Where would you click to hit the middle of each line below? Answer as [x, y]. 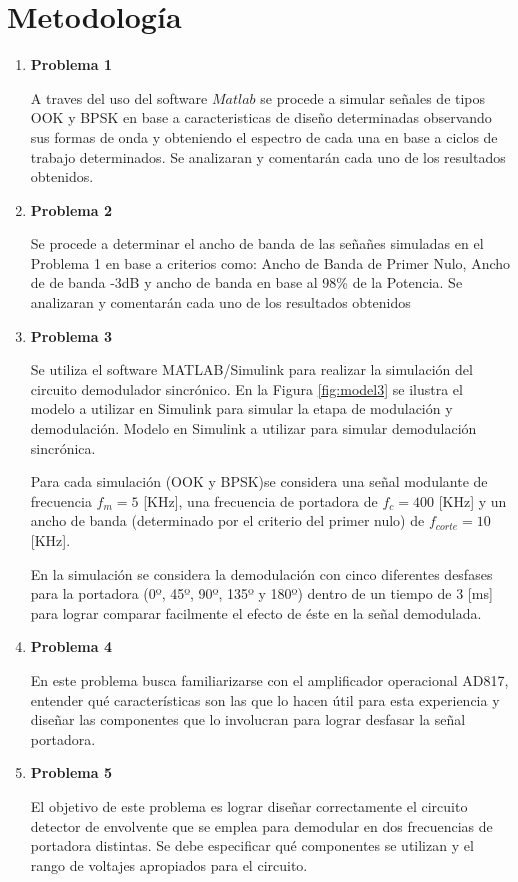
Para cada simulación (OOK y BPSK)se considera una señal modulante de [259, 481]
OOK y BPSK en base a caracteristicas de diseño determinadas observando [261, 117]
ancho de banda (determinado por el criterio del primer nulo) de [227, 520]
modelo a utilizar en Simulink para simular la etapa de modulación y [241, 408]
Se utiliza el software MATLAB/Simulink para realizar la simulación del [251, 369]
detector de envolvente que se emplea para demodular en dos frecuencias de [261, 825]
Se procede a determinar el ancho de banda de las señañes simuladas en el [257, 243]
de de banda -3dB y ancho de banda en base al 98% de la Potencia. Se [246, 282]
